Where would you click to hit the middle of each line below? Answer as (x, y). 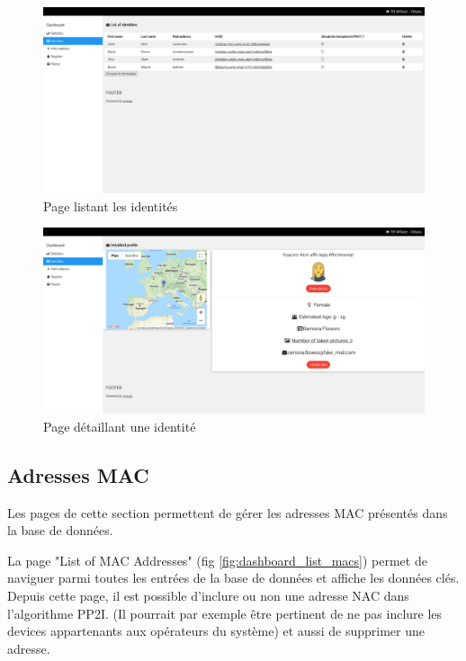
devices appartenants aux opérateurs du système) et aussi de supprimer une (216, 631)
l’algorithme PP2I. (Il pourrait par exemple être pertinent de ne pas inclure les (225, 613)
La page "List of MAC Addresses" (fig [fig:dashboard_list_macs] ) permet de (217, 560)
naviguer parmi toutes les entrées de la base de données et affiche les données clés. (233, 578)
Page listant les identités (111, 205)
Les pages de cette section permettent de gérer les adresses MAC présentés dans (228, 512)
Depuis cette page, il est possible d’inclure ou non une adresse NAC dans (208, 596)
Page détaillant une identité (120, 426)
